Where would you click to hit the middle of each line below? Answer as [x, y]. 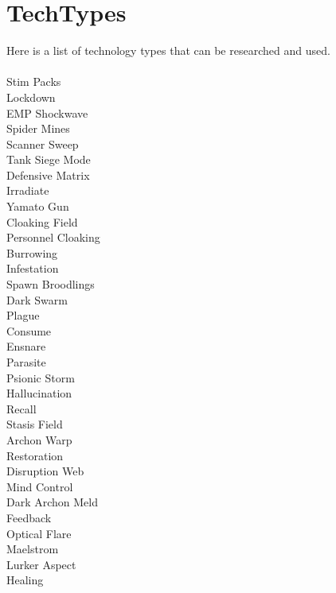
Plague [23, 315]
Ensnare [26, 346]
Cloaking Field [42, 221]
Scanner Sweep [43, 143]
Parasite [26, 362]
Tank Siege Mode [49, 159]
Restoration [35, 455]
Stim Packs [34, 81]
